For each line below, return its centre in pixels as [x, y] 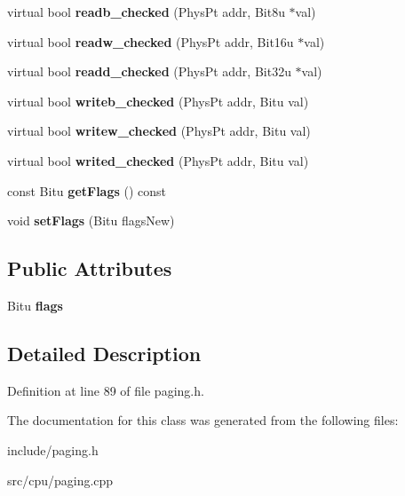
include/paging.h [53, 449]
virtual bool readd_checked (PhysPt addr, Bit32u [149, 71]
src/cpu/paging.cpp [60, 480]
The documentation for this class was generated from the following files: [203, 420]
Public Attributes [90, 268]
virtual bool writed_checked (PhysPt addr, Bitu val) [158, 160]
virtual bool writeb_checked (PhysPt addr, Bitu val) [158, 101]
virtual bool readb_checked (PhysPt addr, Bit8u [146, 12]
